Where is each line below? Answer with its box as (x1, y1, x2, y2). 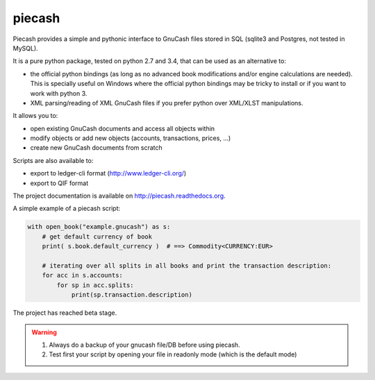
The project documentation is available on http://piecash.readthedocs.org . (12, 191, 226, 200)
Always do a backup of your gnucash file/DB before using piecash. (49, 340, 240, 349)
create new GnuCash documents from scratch (30, 144, 162, 152)
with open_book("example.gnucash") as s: (27, 223, 171, 231)
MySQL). (12, 44, 38, 52)
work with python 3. (30, 89, 87, 97)
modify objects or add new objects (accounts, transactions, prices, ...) (30, 134, 231, 142)
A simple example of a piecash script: (12, 205, 121, 213)
